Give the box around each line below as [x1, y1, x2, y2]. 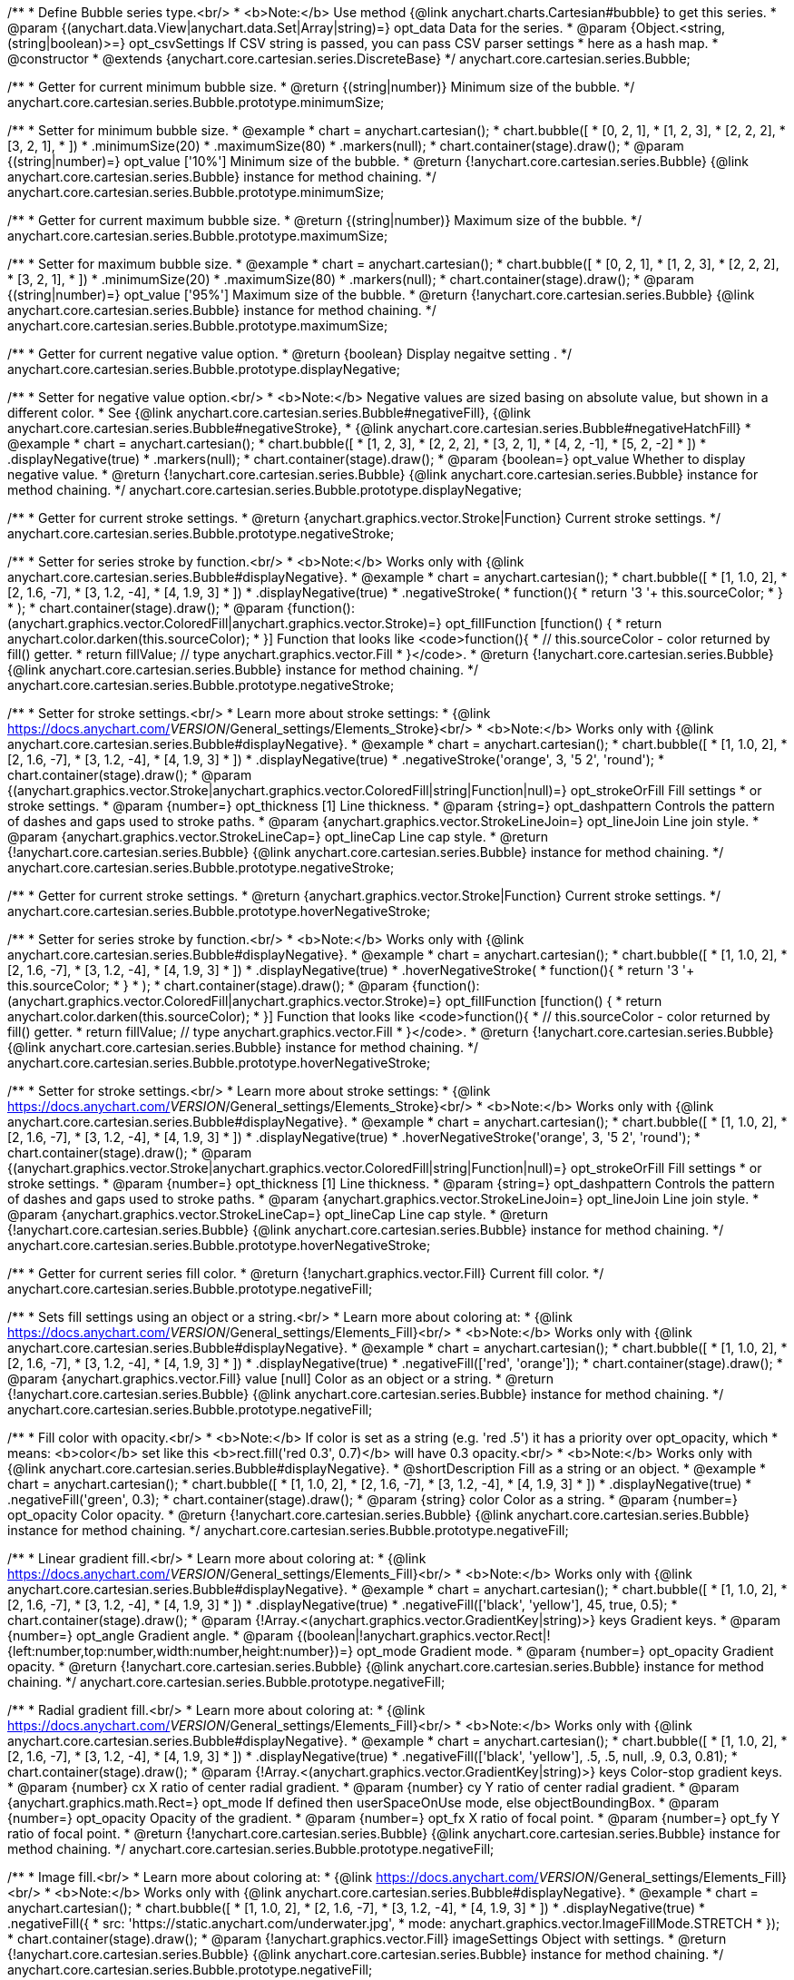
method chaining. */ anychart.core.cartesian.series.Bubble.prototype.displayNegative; [7, 482, 523, 497]
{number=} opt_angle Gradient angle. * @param [7, 1628, 294, 1643]
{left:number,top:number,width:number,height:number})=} [7, 1643, 354, 1659]
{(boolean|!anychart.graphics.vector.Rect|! [297, 1628, 551, 1643]
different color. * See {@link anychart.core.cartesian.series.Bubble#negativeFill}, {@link [7, 405, 531, 420]
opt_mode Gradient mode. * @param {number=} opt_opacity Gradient [357, 1643, 774, 1659]
